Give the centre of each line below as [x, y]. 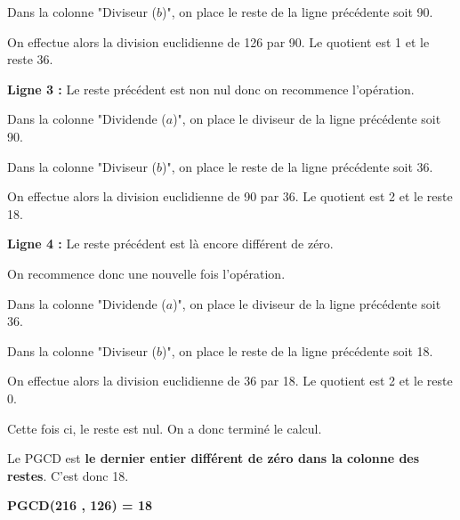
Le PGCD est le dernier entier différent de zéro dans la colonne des [214, 458]
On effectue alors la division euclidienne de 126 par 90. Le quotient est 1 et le [218, 41]
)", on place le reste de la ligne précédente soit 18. [298, 350]
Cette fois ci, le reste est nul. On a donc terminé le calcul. [165, 428]
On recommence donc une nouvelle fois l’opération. [146, 273]
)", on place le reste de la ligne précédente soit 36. [298, 166]
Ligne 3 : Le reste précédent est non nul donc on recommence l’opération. [211, 89]
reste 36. [30, 59]
